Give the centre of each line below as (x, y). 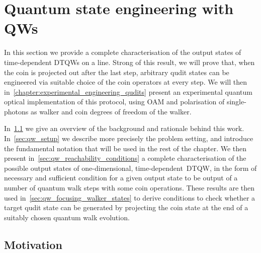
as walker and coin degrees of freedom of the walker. (111, 111)
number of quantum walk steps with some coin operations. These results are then (129, 188)
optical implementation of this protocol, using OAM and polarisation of (114, 102)
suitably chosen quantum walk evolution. (67, 217)
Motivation (33, 244)
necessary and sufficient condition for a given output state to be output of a (121, 178)
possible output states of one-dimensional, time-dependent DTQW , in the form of (130, 168)
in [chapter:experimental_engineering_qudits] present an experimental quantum (128, 91)
